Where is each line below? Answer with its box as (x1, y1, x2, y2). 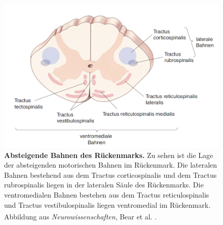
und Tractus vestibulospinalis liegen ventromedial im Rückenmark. (4, 199, 211, 210)
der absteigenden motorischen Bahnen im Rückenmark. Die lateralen (4, 159, 217, 170)
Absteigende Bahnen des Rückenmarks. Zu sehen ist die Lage (4, 149, 213, 160)
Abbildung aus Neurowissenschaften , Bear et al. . (4, 211, 157, 221)
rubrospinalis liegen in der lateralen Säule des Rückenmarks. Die (4, 179, 204, 190)
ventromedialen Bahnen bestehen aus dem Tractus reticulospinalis (4, 189, 209, 200)
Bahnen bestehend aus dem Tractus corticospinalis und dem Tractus (4, 169, 217, 180)
